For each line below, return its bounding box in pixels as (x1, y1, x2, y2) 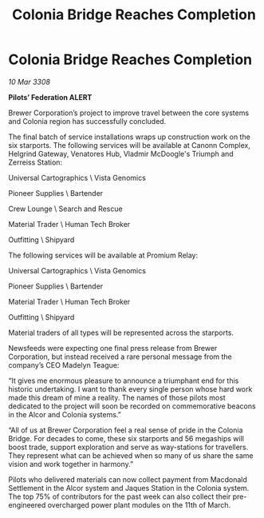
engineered (8, 500, 46, 509)
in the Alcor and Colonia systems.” (8, 409, 122, 419)
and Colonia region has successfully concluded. (8, 116, 167, 126)
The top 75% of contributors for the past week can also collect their (8, 492, 231, 501)
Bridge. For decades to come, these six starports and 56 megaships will (8, 433, 245, 443)
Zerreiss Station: (8, 157, 62, 167)
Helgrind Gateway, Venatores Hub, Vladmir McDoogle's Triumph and (8, 149, 234, 158)
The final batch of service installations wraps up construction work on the (8, 132, 251, 141)
